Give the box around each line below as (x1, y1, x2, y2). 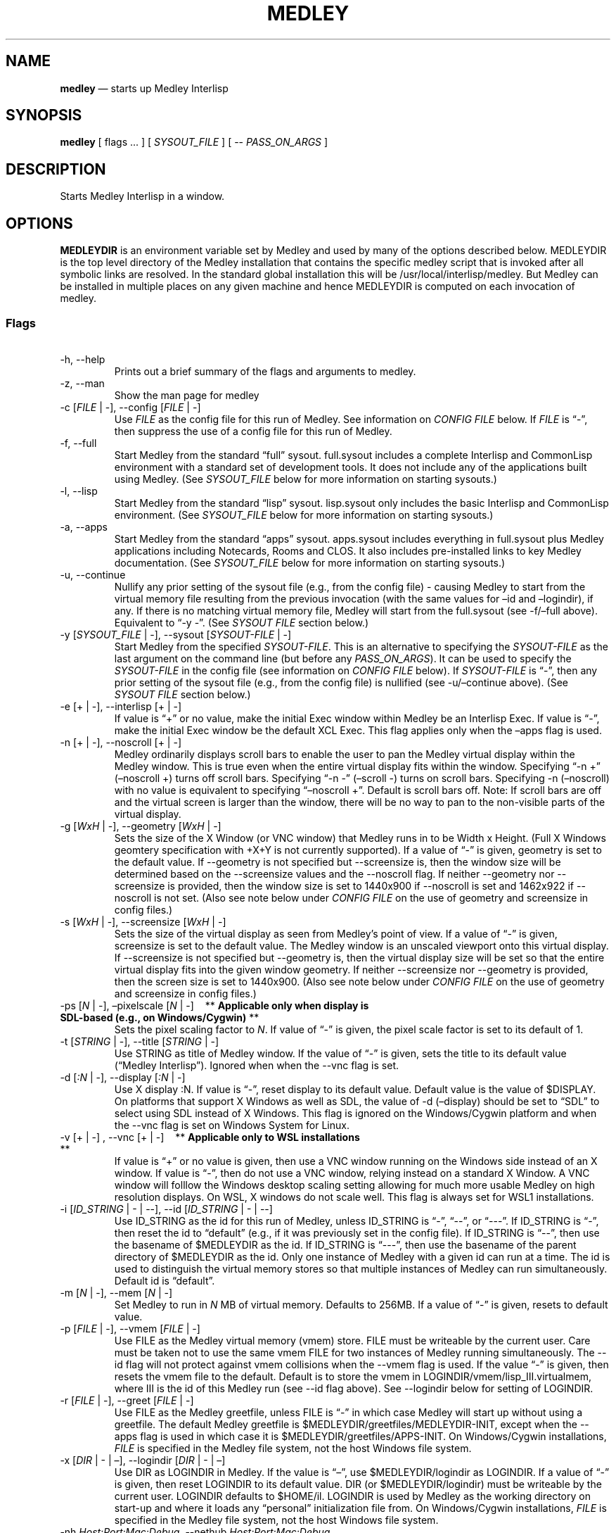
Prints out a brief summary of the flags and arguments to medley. (114, 365, 416, 377)
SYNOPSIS (6, 106, 82, 125)
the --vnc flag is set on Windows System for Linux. (114, 1118, 349, 1131)
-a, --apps (60, 520, 108, 533)
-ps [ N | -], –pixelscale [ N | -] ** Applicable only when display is (60, 999, 369, 1011)
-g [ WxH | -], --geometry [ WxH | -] (60, 819, 222, 832)
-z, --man (60, 377, 105, 389)
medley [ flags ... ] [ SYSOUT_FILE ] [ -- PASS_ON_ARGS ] (60, 136, 328, 149)
